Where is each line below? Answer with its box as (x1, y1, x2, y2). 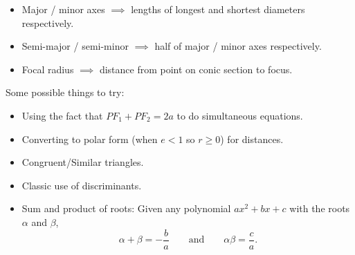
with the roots (289, 201, 350, 216)
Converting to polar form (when (21, 131, 158, 146)
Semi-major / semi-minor (21, 39, 129, 53)
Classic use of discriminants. (21, 178, 142, 192)
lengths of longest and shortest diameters (131, 2, 305, 16)
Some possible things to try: (6, 85, 125, 100)
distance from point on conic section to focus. (99, 62, 293, 76)
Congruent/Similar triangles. (21, 155, 144, 169)
